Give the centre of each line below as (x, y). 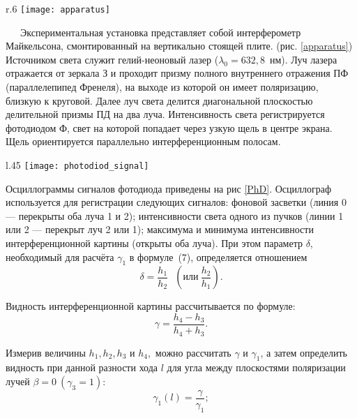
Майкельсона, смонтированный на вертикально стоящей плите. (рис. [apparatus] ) (179, 46)
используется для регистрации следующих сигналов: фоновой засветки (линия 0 (176, 202)
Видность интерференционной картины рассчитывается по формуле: (151, 306)
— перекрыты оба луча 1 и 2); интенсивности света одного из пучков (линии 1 (175, 215)
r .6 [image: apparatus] (58, 8)
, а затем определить (304, 352)
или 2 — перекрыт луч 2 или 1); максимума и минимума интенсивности (160, 229)
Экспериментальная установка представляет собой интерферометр (160, 32)
